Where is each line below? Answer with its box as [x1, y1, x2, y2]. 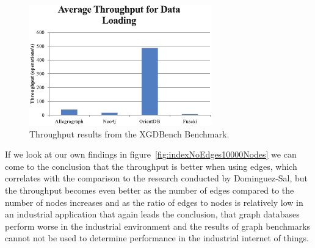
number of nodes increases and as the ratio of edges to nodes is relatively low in [5, 195, 303, 208]
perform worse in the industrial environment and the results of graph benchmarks [5, 219, 311, 232]
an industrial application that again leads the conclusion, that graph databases [5, 208, 300, 221]
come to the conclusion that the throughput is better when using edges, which [5, 159, 297, 172]
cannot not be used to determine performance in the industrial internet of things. [5, 232, 309, 244]
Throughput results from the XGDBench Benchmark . [29, 127, 230, 140]
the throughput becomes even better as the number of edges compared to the [5, 183, 294, 196]
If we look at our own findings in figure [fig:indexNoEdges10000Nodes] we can [5, 148, 297, 161]
